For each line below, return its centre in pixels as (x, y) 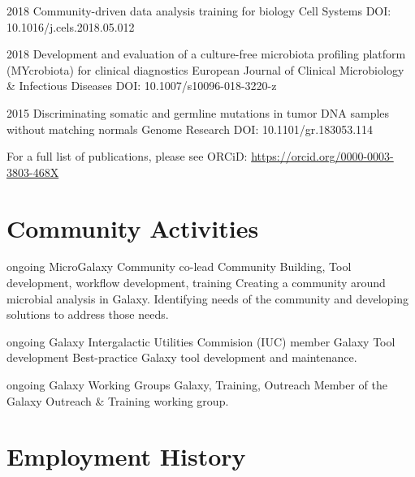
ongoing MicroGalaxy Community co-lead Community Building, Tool (179, 266)
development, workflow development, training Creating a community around (196, 283)
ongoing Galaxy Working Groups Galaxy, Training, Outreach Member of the (197, 385)
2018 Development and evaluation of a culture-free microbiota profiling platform (206, 54)
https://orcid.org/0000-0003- (322, 156)
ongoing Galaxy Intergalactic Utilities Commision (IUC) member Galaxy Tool (201, 341)
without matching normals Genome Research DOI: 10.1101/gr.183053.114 (190, 129)
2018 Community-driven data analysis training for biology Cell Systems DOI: (199, 11)
